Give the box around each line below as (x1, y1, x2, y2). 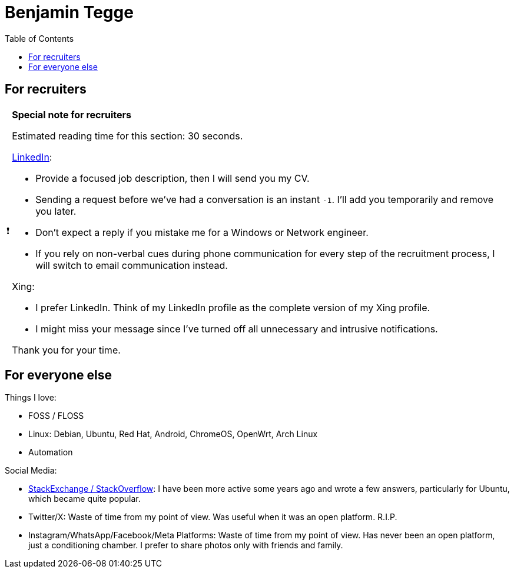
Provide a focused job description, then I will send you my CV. (35, 172, 310, 184)
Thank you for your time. (12, 344, 121, 356)
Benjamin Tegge (5, 2, 134, 22)
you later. (35, 205, 77, 217)
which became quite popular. (28, 494, 141, 504)
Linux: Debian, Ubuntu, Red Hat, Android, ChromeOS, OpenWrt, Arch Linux (28, 429, 318, 439)
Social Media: (5, 465, 57, 476)
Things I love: (5, 392, 57, 403)
